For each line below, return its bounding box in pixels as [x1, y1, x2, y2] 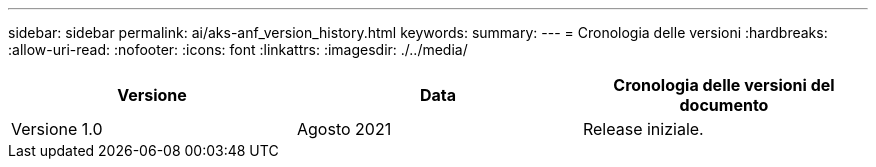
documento [679, 95, 769, 115]
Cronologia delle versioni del [613, 75, 835, 95]
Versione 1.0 [11, 119, 103, 139]
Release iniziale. [582, 119, 704, 139]
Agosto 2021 [296, 119, 392, 139]
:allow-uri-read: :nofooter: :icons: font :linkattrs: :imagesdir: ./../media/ [8, 41, 468, 58]
